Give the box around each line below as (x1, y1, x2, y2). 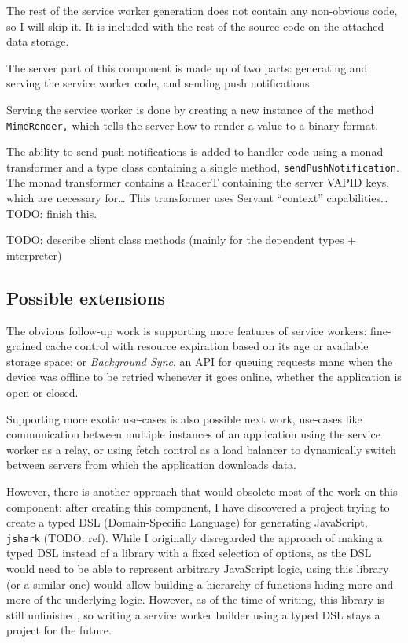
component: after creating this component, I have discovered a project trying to (6, 498, 390, 515)
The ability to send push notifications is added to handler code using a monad (6, 143, 384, 160)
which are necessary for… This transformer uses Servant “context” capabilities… (6, 190, 388, 206)
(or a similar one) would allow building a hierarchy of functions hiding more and (6, 575, 394, 592)
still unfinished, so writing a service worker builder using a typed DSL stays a (6, 606, 380, 623)
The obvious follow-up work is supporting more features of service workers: (6, 322, 367, 338)
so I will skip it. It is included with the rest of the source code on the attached (6, 17, 384, 34)
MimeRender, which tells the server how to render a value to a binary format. (6, 116, 379, 133)
